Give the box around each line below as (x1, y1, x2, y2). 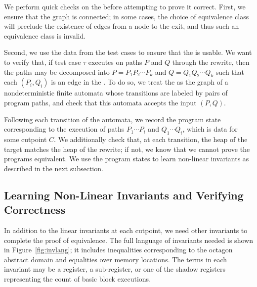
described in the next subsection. (4, 163, 103, 173)
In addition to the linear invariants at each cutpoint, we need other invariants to (4, 225, 248, 235)
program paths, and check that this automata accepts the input (4, 97, 197, 107)
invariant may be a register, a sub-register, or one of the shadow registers (4, 264, 225, 274)
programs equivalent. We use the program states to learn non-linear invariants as (4, 153, 249, 164)
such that (215, 66, 245, 77)
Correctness (4, 202, 66, 217)
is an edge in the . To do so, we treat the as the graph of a (51, 77, 228, 87)
